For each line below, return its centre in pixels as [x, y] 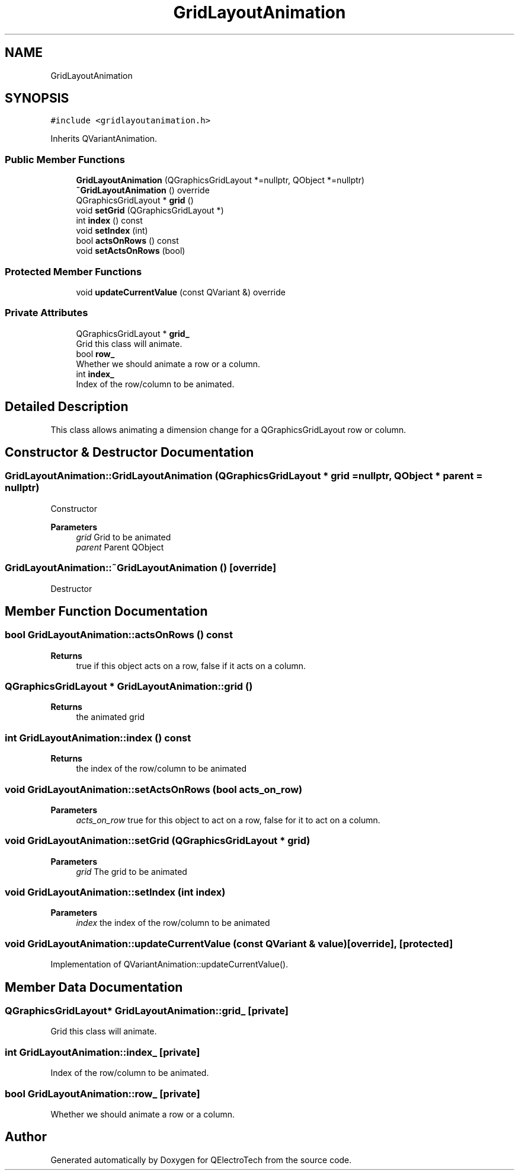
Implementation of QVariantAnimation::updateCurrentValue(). [169, 964]
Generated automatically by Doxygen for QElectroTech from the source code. [201, 1160]
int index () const [109, 221]
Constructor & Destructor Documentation [129, 452]
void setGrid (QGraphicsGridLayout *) [150, 211]
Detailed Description [67, 407]
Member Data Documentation [94, 987]
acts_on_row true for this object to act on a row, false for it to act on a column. [228, 820]
